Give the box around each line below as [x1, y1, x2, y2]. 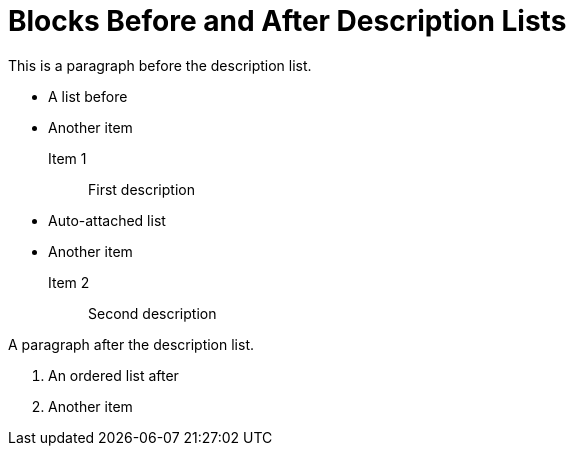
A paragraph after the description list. [8, 335, 254, 353]
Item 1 [48, 149, 87, 167]
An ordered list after [48, 366, 179, 384]
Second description [88, 304, 217, 322]
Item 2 [48, 273, 90, 291]
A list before [48, 87, 128, 105]
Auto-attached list [48, 211, 166, 229]
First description [88, 180, 195, 198]
